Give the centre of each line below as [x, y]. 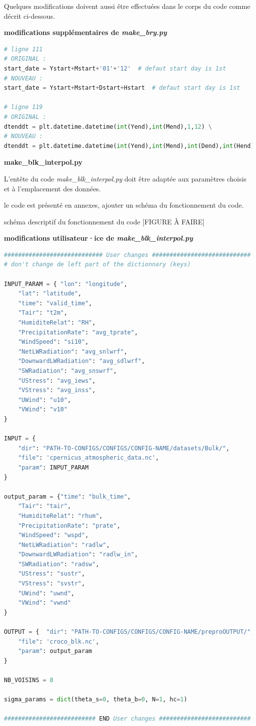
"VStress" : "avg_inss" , [57, 390]
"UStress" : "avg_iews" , [57, 381]
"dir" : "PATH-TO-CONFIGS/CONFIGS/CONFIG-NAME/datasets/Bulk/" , [124, 448]
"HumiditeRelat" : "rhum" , [60, 516]
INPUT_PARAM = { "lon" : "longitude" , [66, 284]
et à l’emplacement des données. [52, 188]
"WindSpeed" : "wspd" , [53, 535]
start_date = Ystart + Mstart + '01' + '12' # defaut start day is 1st [115, 68]
